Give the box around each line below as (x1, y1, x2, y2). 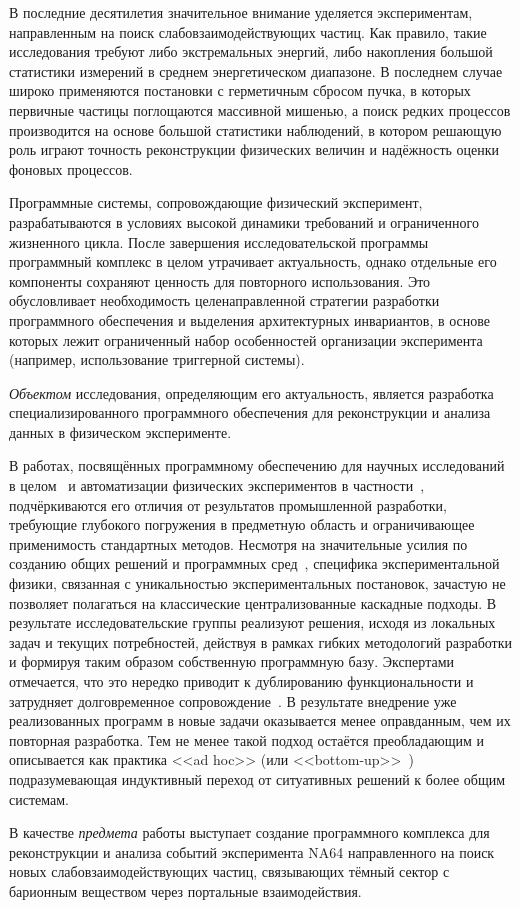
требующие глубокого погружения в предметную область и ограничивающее (9, 514, 475, 535)
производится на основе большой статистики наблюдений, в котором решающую (9, 119, 502, 140)
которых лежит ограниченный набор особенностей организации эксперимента (9, 329, 483, 350)
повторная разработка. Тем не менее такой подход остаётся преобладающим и (9, 729, 485, 750)
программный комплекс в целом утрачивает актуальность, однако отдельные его (9, 251, 497, 272)
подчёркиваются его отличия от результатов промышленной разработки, (9, 494, 447, 515)
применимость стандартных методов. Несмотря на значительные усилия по (9, 533, 468, 554)
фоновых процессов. (9, 158, 133, 179)
